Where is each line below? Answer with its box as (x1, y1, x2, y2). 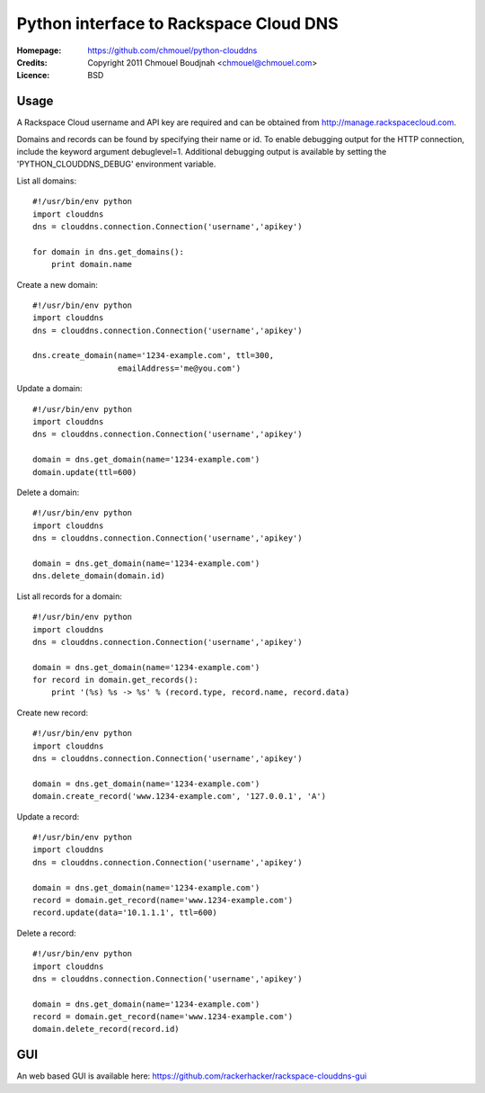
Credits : (16, 57, 48, 67)
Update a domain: (16, 383, 83, 394)
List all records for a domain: (16, 590, 123, 602)
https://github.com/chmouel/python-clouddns (87, 45, 258, 56)
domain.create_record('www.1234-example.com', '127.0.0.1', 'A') (32, 792, 327, 802)
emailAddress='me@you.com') (117, 363, 242, 373)
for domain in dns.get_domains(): (32, 246, 184, 256)
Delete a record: (16, 927, 76, 938)
